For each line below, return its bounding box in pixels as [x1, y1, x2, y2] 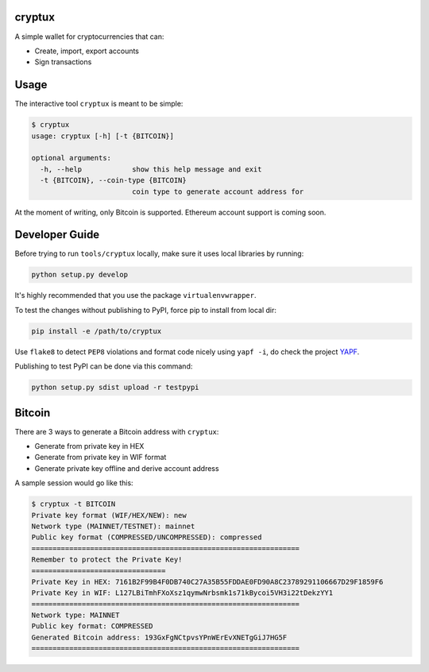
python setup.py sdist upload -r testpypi [31, 383, 199, 392]
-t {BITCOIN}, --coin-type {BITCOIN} [40, 176, 187, 185]
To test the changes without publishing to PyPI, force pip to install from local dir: [14, 305, 277, 315]
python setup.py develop [31, 270, 129, 280]
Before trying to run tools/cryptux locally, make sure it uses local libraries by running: [14, 249, 304, 258]
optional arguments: [31, 153, 111, 163]
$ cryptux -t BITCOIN [31, 500, 116, 508]
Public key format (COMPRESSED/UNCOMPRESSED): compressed [31, 533, 262, 542]
